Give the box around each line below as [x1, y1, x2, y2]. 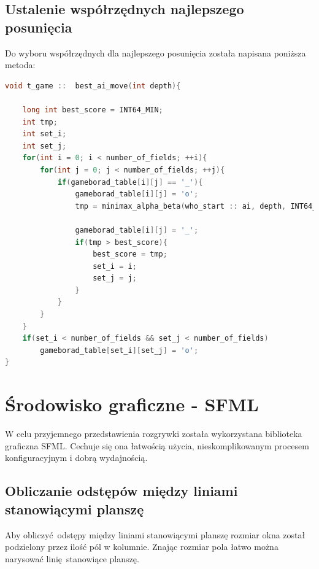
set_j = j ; [93, 274, 137, 283]
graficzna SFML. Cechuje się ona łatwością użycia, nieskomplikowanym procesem [5, 439, 309, 452]
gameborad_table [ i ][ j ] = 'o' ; [75, 190, 199, 199]
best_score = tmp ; [93, 250, 167, 259]
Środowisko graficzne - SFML [5, 392, 259, 417]
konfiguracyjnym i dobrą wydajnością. [5, 451, 148, 464]
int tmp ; [22, 117, 58, 126]
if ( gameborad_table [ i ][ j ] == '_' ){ [57, 177, 203, 187]
